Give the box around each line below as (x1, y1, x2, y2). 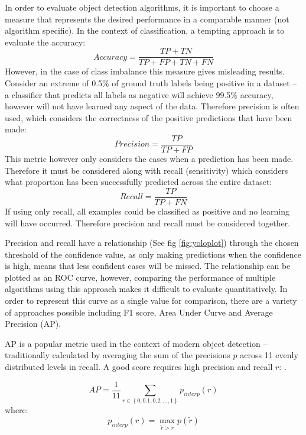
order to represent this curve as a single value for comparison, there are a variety (5, 294, 297, 307)
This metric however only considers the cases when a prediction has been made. (5, 152, 294, 165)
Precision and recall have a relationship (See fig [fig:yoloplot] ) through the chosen (5, 236, 299, 249)
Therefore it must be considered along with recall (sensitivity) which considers (5, 164, 288, 176)
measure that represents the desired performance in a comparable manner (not (5, 12, 289, 25)
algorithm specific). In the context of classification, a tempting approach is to (5, 24, 285, 37)
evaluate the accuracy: (5, 35, 86, 48)
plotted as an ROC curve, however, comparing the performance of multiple (5, 271, 276, 283)
